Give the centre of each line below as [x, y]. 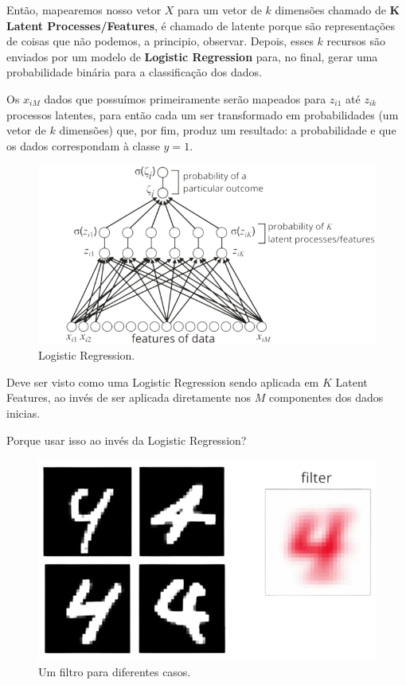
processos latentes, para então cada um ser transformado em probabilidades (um [203, 114]
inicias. [23, 413]
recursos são [356, 41]
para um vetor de [220, 10]
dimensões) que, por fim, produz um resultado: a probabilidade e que [228, 130]
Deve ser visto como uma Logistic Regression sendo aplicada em [163, 381]
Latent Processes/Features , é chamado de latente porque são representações [201, 25]
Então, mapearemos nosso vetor [84, 10]
